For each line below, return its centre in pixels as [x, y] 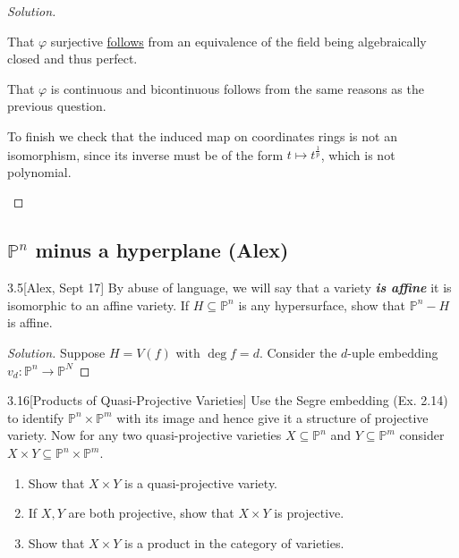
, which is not [358, 154]
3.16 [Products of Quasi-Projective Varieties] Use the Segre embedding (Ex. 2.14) [228, 400]
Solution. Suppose [56, 353]
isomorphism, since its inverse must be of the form [145, 154]
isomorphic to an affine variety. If [98, 304]
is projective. [309, 513]
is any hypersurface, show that [322, 304]
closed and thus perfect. [72, 59]
